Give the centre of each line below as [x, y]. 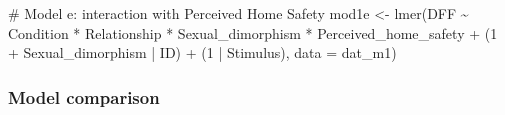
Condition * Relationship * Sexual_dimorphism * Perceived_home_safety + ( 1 [253, 32]
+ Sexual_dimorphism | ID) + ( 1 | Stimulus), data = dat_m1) [202, 52]
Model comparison [84, 96]
